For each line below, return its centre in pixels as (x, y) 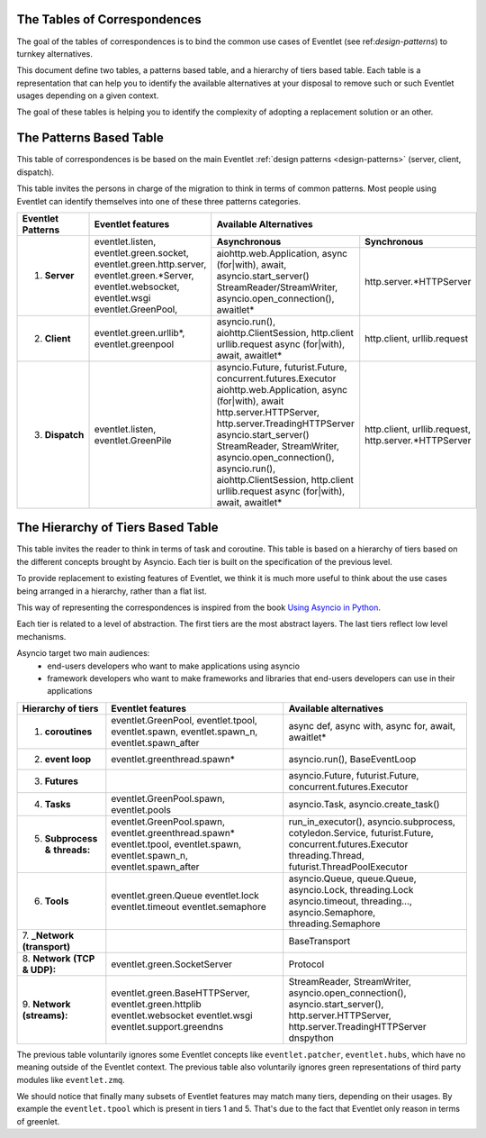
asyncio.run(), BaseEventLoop (352, 759)
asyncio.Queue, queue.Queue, (353, 879)
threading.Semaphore (335, 924)
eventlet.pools (141, 809)
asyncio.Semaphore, (332, 912)
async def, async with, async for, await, (372, 725)
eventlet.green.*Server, (144, 276)
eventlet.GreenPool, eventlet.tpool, (184, 720)
